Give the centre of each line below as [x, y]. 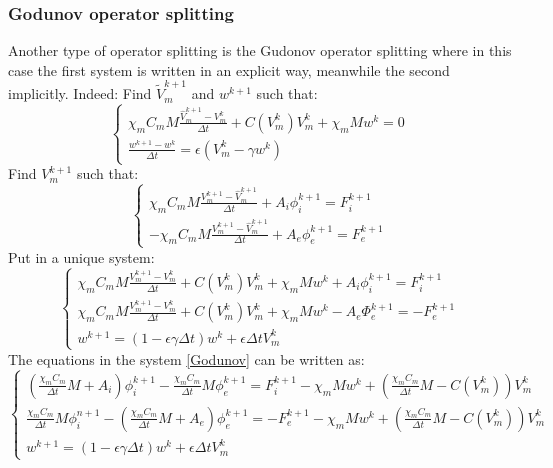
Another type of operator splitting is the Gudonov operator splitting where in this [260, 50]
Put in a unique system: [81, 256]
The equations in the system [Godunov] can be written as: [186, 358]
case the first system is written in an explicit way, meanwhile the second [229, 69]
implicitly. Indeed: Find [80, 93]
